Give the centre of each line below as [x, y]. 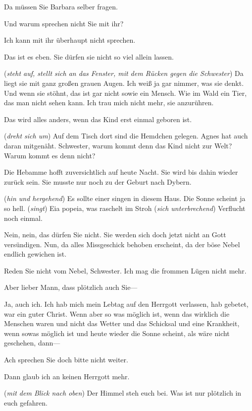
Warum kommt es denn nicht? [50, 155]
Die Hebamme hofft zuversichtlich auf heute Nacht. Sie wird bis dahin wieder [121, 172]
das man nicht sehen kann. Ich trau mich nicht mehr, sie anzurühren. [109, 103]
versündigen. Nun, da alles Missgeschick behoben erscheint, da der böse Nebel [122, 244]
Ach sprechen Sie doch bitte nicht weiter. [66, 360]
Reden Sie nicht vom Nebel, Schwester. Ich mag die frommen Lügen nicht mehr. [125, 270]
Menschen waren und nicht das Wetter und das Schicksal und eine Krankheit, [122, 323]
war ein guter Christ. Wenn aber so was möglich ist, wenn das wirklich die [117, 313]
